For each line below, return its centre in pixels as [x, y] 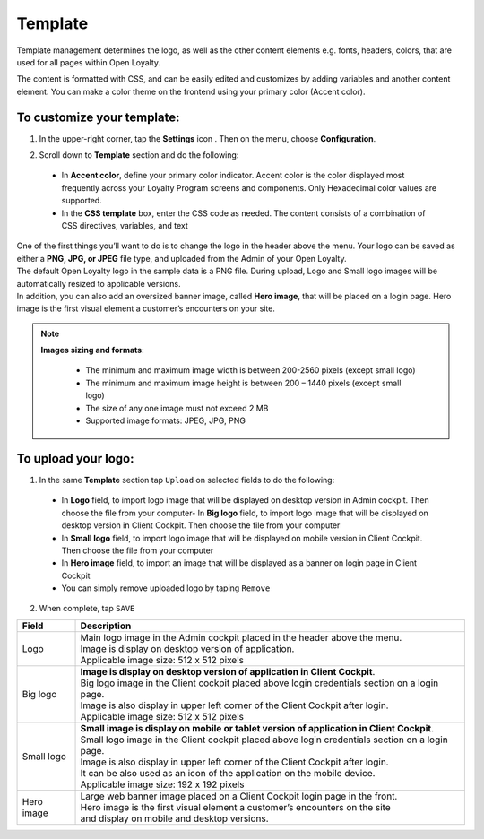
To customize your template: [98, 117]
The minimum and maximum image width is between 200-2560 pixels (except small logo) [251, 370]
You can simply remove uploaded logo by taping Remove [166, 588]
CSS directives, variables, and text [125, 225]
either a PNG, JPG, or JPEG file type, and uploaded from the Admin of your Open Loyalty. [181, 258]
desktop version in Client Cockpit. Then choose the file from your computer [201, 525]
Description [106, 626]
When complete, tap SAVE [87, 609]
